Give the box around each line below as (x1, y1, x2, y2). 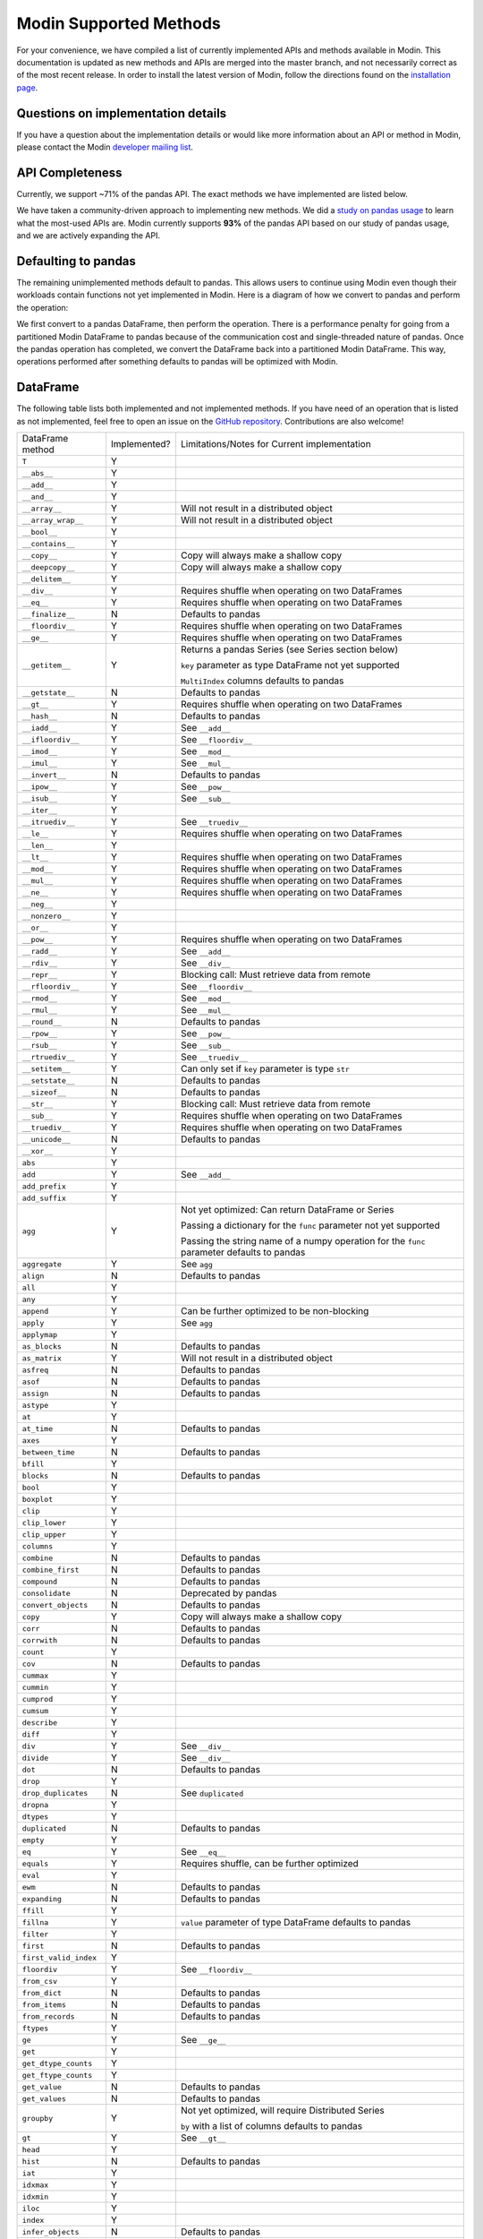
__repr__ (21, 970, 58, 980)
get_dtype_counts (21, 2058, 93, 2068)
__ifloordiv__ (21, 734, 80, 744)
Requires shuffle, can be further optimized (180, 1857, 360, 1870)
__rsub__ (21, 1040, 58, 1050)
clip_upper (21, 1530, 67, 1540)
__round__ (21, 1017, 63, 1026)
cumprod (21, 1694, 54, 1703)
